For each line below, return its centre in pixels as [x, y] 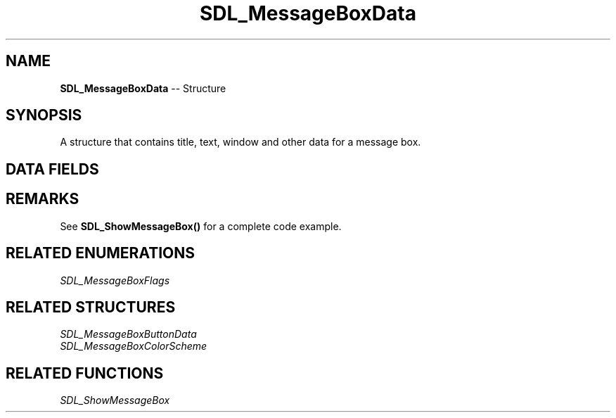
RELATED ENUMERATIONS [101, 253]
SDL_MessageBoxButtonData [128, 334]
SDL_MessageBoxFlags [115, 280]
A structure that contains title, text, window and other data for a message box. [240, 142]
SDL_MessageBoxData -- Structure [143, 88]
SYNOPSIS [44, 115]
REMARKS [43, 199]
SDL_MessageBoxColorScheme [134, 346]
